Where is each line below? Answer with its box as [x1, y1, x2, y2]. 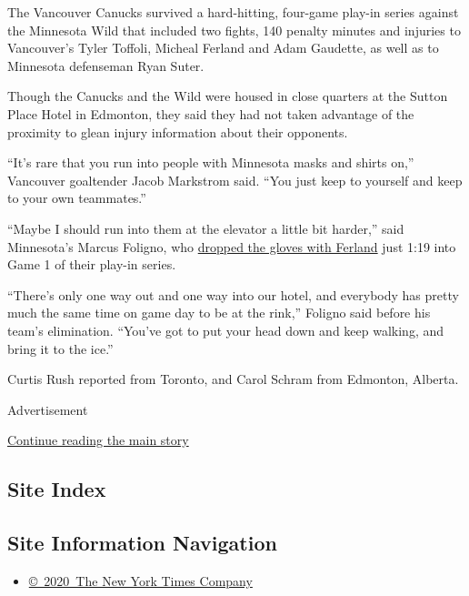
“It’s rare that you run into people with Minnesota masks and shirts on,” [7, 153, 414, 172]
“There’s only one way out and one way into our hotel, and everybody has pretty [7, 285, 459, 304]
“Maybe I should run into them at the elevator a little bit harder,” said [7, 218, 404, 237]
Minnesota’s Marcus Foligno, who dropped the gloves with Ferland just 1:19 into [7, 237, 456, 256]
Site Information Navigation [7, 529, 277, 557]
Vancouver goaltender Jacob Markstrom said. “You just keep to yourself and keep [7, 170, 463, 189]
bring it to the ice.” [7, 338, 114, 358]
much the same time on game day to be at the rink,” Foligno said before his [7, 303, 431, 322]
